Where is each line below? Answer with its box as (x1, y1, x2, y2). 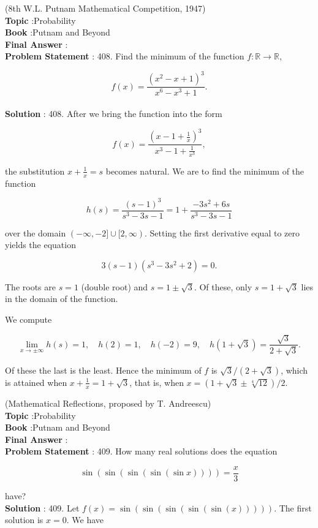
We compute (5, 313, 52, 326)
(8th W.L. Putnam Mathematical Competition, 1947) (5, 2, 206, 14)
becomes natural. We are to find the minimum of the (105, 164, 305, 177)
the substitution (5, 164, 65, 177)
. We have (66, 513, 104, 526)
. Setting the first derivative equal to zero (145, 226, 300, 239)
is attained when (5, 375, 67, 388)
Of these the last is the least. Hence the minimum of (5, 363, 202, 376)
